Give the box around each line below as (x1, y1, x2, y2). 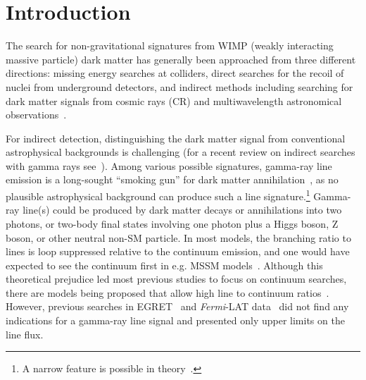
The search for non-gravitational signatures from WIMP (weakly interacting (6, 38, 334, 53)
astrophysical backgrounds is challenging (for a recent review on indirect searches (6, 145, 355, 159)
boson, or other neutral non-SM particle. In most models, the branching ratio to (6, 230, 351, 245)
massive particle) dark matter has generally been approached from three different (6, 51, 356, 66)
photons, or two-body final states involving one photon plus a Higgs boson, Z (6, 216, 339, 231)
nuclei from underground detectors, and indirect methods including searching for (6, 79, 353, 94)
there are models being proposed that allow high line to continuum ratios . (6, 285, 329, 300)
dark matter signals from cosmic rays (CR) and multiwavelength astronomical (6, 93, 342, 108)
